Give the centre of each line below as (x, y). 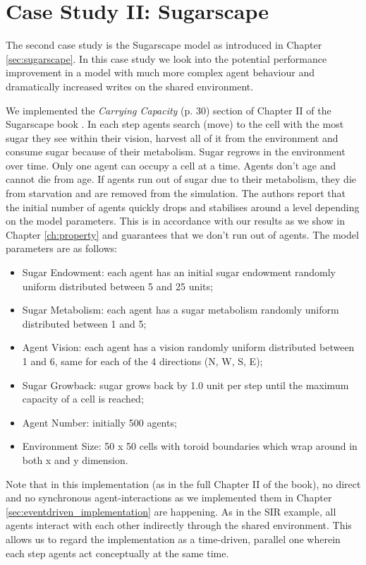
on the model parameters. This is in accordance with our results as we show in (175, 221)
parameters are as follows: (62, 248)
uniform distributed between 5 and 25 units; (117, 286)
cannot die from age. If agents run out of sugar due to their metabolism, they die (181, 179)
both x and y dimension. (75, 459)
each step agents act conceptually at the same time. (117, 553)
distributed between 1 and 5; (84, 323)
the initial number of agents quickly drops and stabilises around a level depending (183, 207)
